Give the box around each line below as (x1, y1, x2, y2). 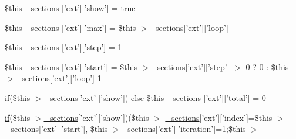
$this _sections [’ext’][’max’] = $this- (5, 21, 139, 33)
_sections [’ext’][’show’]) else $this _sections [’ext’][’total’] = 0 (43, 91, 266, 103)
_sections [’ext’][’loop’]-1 (15, 72, 102, 84)
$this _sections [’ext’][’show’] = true (5, 2, 136, 13)
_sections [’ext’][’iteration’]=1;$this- (121, 123, 249, 135)
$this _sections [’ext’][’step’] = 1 (5, 41, 122, 53)
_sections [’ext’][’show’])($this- (43, 111, 152, 123)
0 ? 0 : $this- (245, 60, 292, 72)
